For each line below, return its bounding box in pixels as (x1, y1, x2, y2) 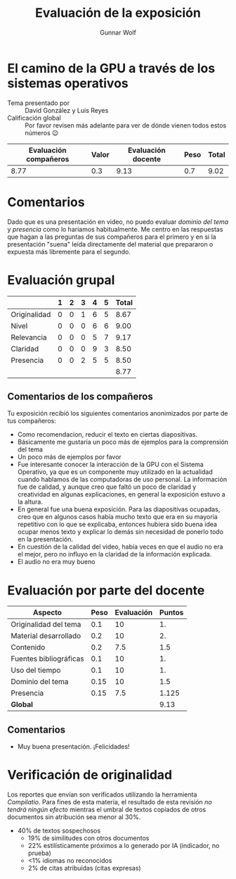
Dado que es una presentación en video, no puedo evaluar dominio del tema (7, 217, 229, 226)
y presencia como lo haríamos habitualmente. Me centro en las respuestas (7, 225, 223, 233)
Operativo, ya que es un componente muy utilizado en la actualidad (17, 468, 213, 476)
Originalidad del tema (11, 620, 81, 630)
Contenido (11, 642, 46, 652)
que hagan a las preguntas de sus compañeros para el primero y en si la (7, 232, 216, 241)
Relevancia (11, 332, 47, 342)
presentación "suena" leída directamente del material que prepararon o (7, 239, 214, 248)
